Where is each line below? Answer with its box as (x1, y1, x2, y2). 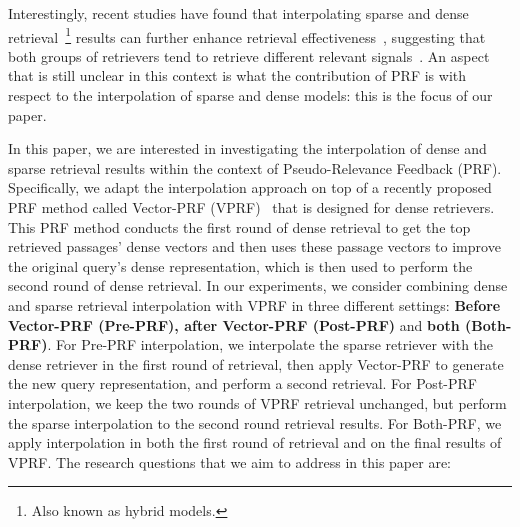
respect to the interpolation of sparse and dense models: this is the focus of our (8, 85, 493, 106)
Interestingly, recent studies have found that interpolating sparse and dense (8, 3, 469, 23)
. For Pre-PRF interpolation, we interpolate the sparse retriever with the (47, 334, 494, 355)
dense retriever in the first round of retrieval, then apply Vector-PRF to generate (8, 353, 504, 374)
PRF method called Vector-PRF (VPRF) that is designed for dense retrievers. (8, 197, 495, 217)
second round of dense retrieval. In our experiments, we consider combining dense (8, 275, 508, 296)
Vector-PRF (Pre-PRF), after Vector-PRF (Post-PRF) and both (8, 314, 460, 335)
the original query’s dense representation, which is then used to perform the (8, 255, 473, 276)
